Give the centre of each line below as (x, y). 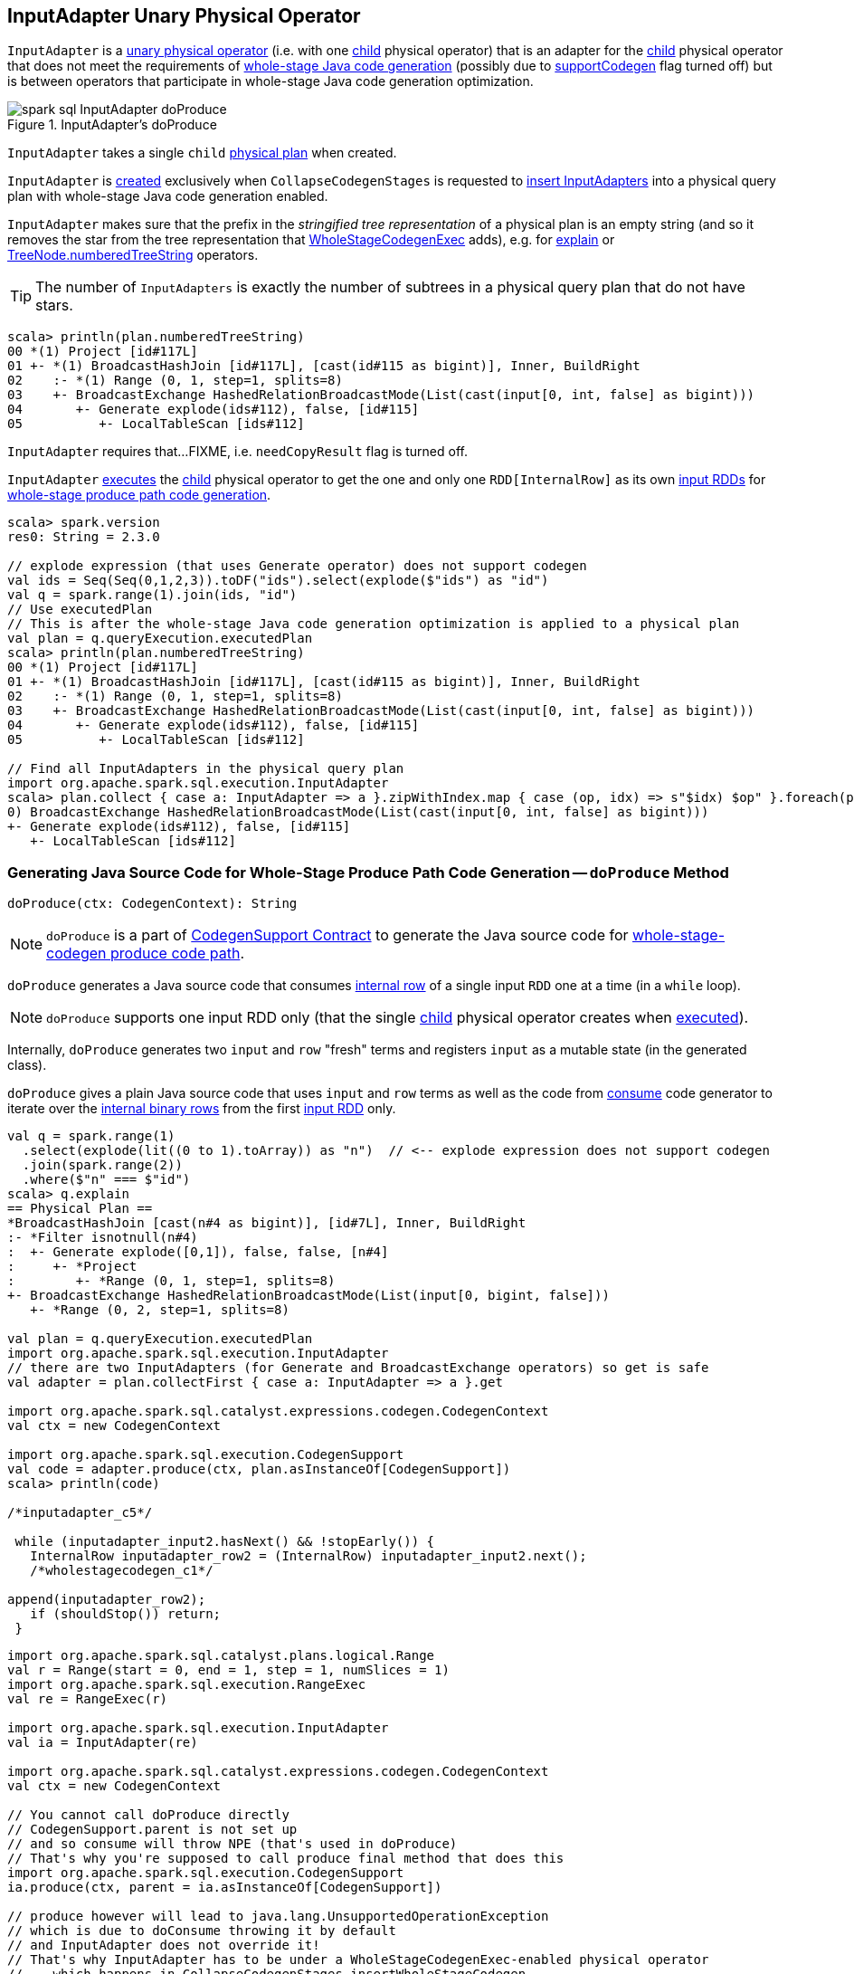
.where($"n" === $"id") (106, 1180)
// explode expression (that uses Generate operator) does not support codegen (297, 566)
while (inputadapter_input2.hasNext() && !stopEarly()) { (225, 1542)
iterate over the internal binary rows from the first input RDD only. (202, 1109)
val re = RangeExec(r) (88, 1699)
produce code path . (177, 954)
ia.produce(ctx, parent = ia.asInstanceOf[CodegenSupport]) (225, 1888)
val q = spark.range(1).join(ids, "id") (152, 595)
